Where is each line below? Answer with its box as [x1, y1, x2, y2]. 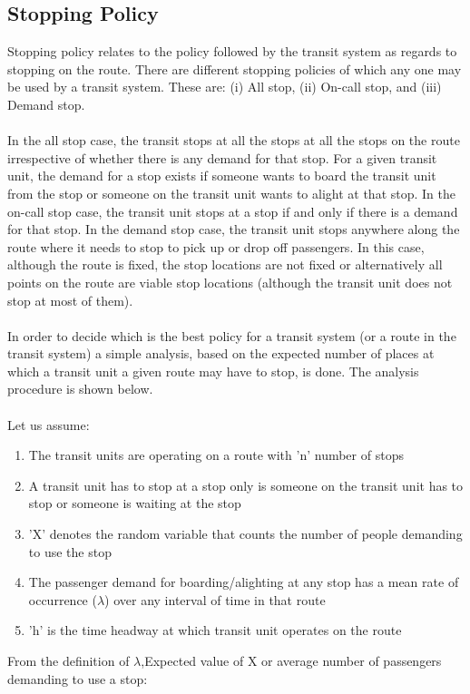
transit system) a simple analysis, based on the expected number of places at [7, 344, 435, 363]
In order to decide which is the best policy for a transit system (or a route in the [7, 326, 456, 345]
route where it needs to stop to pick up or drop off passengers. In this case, [7, 237, 425, 256]
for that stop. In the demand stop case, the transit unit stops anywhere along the [7, 220, 460, 239]
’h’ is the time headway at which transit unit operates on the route [28, 621, 402, 640]
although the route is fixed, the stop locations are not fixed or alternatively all [7, 255, 443, 274]
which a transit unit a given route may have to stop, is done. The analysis [7, 361, 419, 380]
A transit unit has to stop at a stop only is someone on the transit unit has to [28, 475, 464, 494]
